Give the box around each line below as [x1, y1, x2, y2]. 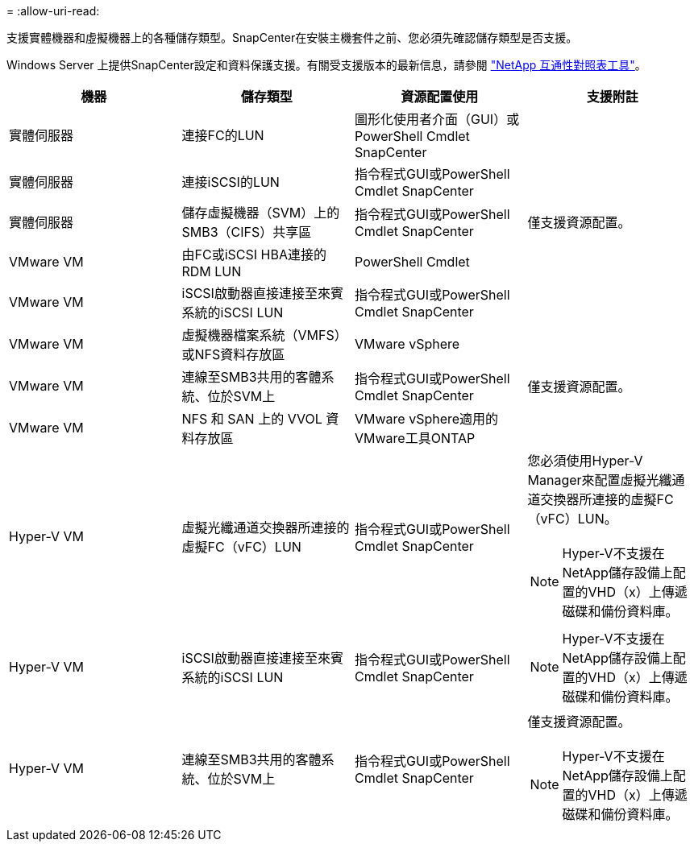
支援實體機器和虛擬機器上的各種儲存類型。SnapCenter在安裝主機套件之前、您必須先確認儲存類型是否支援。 [6, 31, 578, 44]
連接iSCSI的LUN [181, 174, 280, 190]
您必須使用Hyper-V [527, 453, 643, 469]
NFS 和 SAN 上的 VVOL [181, 411, 322, 427]
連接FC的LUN [181, 127, 264, 143]
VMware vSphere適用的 [355, 411, 499, 427]
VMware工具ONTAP [355, 430, 476, 446]
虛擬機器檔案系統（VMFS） [181, 327, 347, 343]
